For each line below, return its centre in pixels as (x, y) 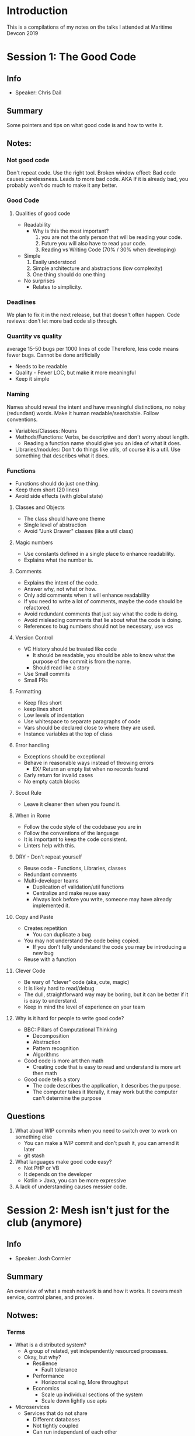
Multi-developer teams (51, 880)
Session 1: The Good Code (72, 57)
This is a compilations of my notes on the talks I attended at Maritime (90, 27)
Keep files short (43, 702)
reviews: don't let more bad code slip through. (62, 321)
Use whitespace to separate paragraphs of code (82, 721)
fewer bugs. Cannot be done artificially (53, 355)
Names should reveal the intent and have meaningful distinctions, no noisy (96, 407)
